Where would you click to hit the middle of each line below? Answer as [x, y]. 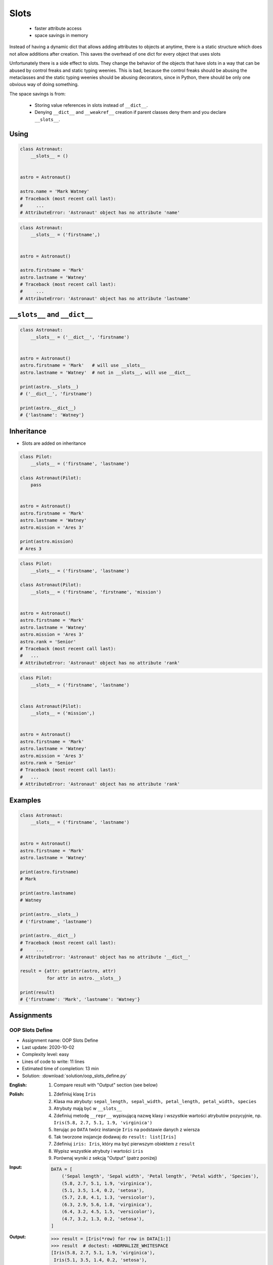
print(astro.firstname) [50, 872]
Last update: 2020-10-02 [48, 1047]
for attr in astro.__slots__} [84, 978]
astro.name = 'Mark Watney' [55, 192]
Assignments [31, 1015]
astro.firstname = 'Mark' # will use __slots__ [83, 365]
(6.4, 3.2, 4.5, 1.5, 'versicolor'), [108, 1212]
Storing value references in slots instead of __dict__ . [91, 105]
